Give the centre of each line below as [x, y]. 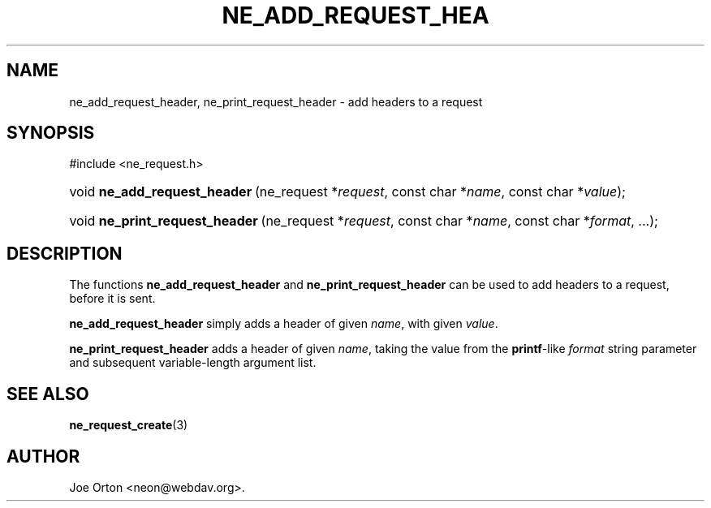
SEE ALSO [48, 394]
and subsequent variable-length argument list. [193, 363]
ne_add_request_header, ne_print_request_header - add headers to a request [276, 101]
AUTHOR [43, 456]
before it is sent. [112, 299]
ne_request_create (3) [129, 425]
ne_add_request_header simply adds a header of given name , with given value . [284, 324]
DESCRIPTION [65, 253]
